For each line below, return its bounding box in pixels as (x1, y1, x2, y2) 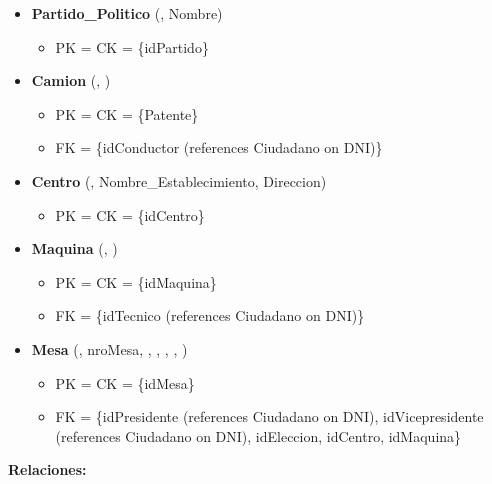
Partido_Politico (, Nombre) (31, 3, 223, 23)
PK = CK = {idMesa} (55, 372, 195, 393)
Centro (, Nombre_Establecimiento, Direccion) (31, 170, 327, 191)
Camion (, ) (31, 70, 111, 91)
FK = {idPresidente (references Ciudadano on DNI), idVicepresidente (55, 406, 484, 427)
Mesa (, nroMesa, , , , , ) (31, 338, 188, 359)
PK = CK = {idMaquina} (55, 271, 217, 292)
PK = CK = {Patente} (55, 103, 199, 124)
